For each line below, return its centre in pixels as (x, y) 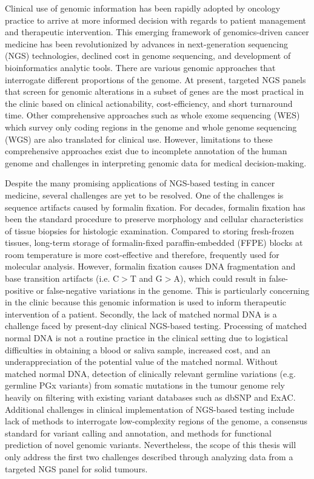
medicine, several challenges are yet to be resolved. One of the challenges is (144, 195)
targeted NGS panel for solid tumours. (76, 468)
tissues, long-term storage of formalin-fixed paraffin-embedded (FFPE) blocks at (154, 243)
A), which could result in (220, 278)
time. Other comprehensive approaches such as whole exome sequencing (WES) (152, 115)
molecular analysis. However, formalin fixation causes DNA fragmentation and (150, 266)
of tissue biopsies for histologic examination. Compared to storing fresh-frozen (150, 230)
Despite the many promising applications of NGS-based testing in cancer (140, 183)
